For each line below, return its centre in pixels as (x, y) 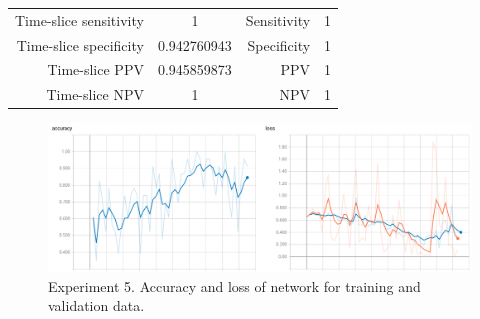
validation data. (96, 305)
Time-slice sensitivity (79, 19)
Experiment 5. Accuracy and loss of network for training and (234, 285)
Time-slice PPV (95, 69)
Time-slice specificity (80, 44)
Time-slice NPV (95, 94)
